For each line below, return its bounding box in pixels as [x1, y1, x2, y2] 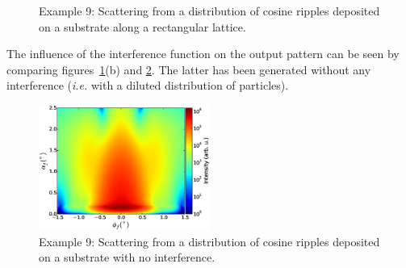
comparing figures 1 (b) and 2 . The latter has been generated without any [6, 61, 371, 77]
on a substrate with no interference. [39, 249, 216, 266]
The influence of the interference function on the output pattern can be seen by [6, 45, 400, 62]
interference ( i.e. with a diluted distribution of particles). [6, 77, 289, 94]
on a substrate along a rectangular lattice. [39, 18, 246, 35]
